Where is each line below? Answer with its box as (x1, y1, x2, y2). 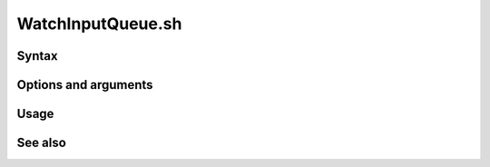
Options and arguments (16, 77, 153, 93)
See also (16, 135, 67, 151)
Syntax (16, 48, 58, 64)
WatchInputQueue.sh (16, 14, 182, 34)
